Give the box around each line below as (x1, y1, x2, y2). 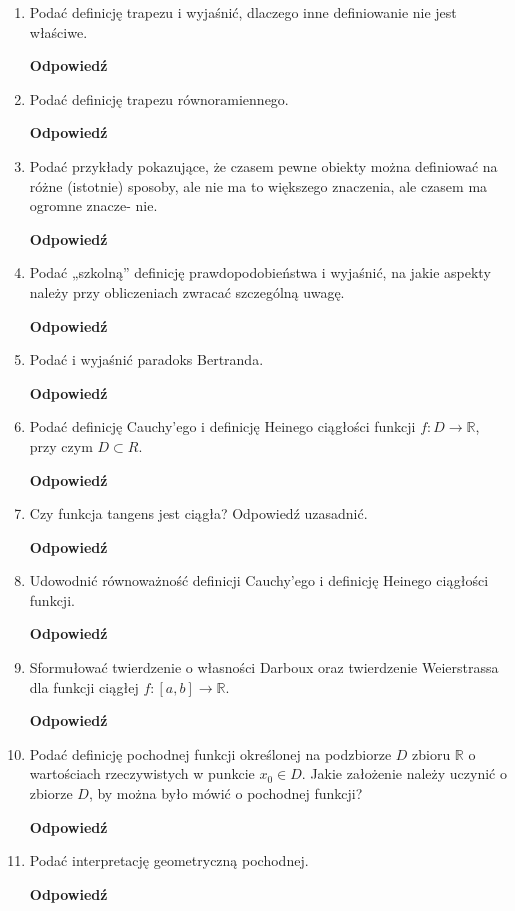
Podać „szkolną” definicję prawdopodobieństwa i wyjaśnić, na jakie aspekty (29, 262, 491, 283)
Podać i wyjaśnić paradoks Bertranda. (29, 349, 264, 370)
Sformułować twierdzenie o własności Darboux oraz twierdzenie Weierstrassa (29, 657, 499, 678)
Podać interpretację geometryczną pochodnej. (29, 850, 309, 871)
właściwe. (29, 21, 88, 42)
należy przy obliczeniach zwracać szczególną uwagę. (29, 281, 345, 302)
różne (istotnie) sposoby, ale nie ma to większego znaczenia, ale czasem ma (29, 175, 488, 196)
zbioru (412, 743, 451, 764)
